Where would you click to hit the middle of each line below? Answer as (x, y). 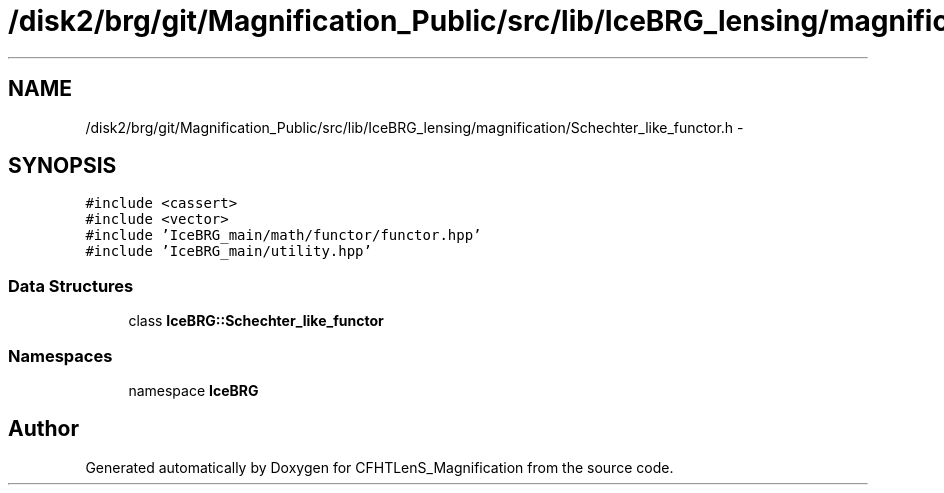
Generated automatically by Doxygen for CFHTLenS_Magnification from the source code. (379, 467)
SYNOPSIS (62, 166)
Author (43, 429)
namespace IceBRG (193, 390)
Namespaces (60, 355)
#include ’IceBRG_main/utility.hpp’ (228, 251)
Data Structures (71, 285)
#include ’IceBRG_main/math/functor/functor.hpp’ (283, 235)
